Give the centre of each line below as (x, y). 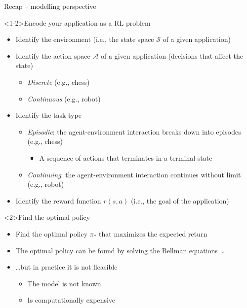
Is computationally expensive (71, 300)
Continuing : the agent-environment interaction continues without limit (134, 174)
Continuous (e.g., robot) (64, 98)
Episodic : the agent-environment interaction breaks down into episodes (134, 131)
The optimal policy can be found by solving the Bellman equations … (120, 250)
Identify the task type (48, 115)
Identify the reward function (58, 200)
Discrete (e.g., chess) (59, 82)
